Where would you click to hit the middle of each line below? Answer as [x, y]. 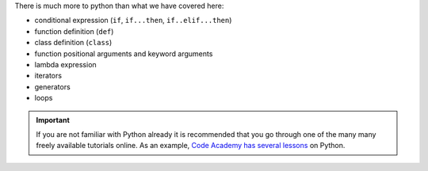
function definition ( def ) [74, 31]
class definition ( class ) [73, 43]
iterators [48, 76]
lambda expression [65, 64]
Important [53, 120]
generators [52, 86]
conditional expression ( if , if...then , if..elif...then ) [133, 21]
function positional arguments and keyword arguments [124, 53]
